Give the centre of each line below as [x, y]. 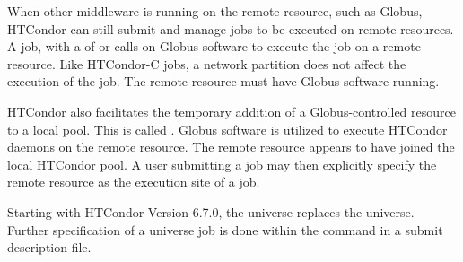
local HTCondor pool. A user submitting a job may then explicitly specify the [222, 164]
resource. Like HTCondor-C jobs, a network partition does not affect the [207, 63]
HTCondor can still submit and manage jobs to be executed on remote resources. [231, 28]
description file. [49, 247]
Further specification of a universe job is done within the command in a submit [225, 229]
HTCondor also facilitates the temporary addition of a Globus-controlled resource [231, 111]
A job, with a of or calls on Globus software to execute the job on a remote [214, 46]
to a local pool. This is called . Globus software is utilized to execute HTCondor [227, 129]
